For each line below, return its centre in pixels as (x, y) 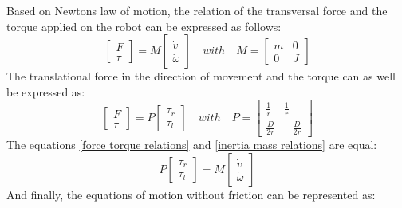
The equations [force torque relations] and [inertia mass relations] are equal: (192, 145)
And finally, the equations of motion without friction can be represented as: (191, 194)
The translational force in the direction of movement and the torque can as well (201, 76)
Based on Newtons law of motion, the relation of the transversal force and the (197, 10)
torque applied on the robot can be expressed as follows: (144, 26)
